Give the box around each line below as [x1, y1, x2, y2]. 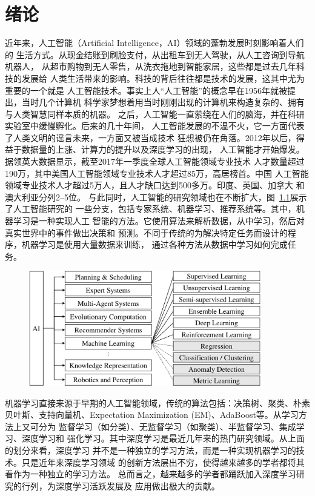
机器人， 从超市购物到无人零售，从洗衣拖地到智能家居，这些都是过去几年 [5, 60, 296, 73]
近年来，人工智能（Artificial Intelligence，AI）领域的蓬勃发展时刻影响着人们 [5, 36, 304, 49]
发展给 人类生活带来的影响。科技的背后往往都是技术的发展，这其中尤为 [21, 71, 305, 84]
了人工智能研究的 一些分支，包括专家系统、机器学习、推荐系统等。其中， [5, 202, 296, 215]
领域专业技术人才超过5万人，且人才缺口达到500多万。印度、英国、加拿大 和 [5, 179, 305, 191]
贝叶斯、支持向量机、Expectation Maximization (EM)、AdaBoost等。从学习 [5, 408, 299, 421]
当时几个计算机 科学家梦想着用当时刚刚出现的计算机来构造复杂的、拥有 [21, 96, 305, 108]
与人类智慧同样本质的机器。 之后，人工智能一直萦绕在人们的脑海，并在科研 [5, 107, 305, 120]
